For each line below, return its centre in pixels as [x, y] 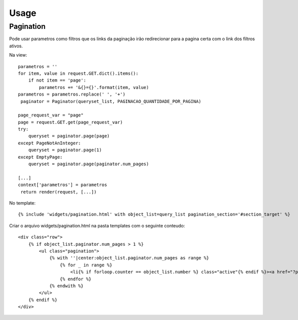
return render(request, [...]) [59, 192]
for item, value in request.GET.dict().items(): [78, 73]
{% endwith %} [67, 286]
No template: [22, 203]
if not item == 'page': [57, 80]
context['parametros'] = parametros [63, 185]
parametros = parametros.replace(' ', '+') [72, 94]
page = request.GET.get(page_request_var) [71, 122]
